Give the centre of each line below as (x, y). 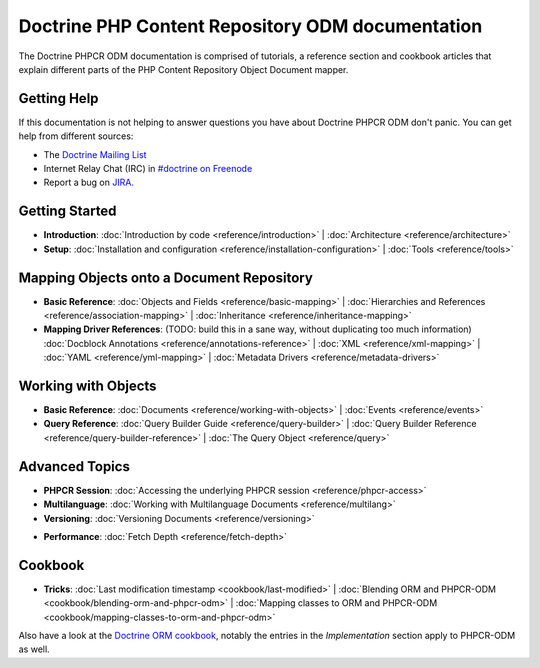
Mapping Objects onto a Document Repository (166, 277)
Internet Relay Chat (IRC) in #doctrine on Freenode (148, 169)
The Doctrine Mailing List (95, 154)
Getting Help (58, 98)
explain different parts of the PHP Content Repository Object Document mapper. (183, 69)
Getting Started (67, 211)
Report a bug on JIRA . (89, 182)
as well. (34, 649)
